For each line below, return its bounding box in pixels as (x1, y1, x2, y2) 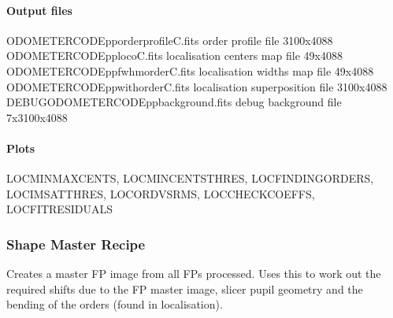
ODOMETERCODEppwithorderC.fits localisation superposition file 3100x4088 (6, 78, 387, 94)
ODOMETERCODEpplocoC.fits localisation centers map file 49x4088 (6, 47, 343, 64)
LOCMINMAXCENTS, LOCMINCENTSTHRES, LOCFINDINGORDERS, (6, 170, 374, 187)
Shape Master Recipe (6, 234, 146, 253)
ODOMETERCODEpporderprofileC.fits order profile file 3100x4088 (6, 31, 333, 48)
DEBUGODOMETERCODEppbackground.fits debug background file (6, 94, 342, 110)
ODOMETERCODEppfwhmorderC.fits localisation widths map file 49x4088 (6, 62, 374, 79)
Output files (6, 2, 72, 18)
